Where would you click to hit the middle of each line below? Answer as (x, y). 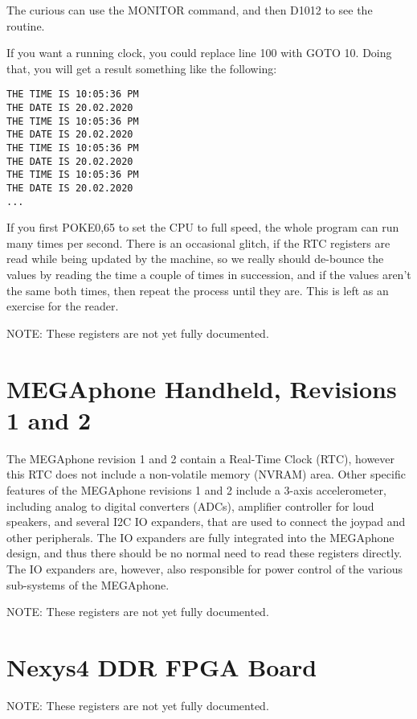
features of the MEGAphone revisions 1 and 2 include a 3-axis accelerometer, (196, 489)
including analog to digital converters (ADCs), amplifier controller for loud (190, 505)
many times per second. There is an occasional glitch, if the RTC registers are (198, 242)
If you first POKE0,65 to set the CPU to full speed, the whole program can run (203, 227)
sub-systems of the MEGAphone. (88, 584)
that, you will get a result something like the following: (142, 68)
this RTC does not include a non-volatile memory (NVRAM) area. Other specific (206, 474)
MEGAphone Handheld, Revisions (202, 388)
